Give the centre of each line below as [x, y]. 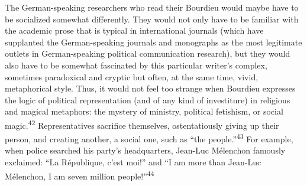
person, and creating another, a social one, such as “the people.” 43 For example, [149, 138]
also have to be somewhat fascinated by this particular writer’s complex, [136, 65]
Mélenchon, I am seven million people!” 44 [80, 175]
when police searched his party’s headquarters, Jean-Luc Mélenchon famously [145, 150]
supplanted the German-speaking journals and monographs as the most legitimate [153, 42]
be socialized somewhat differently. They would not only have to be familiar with [152, 19]
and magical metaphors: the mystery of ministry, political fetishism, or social [144, 111]
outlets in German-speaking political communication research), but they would [148, 53]
